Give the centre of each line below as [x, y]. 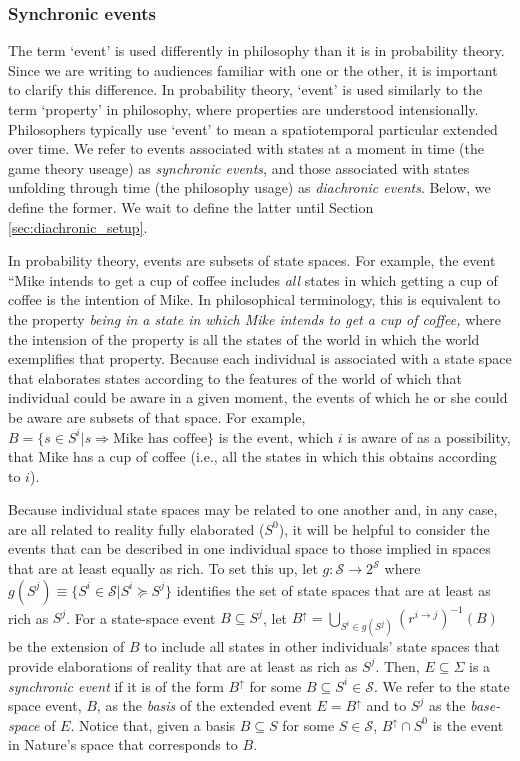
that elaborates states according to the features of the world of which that [235, 377]
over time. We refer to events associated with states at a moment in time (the [246, 148]
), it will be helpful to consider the [384, 528]
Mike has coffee [160, 438]
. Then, [397, 665]
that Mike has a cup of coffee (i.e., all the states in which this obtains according [252, 456]
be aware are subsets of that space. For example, [157, 416]
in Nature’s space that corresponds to [123, 744]
